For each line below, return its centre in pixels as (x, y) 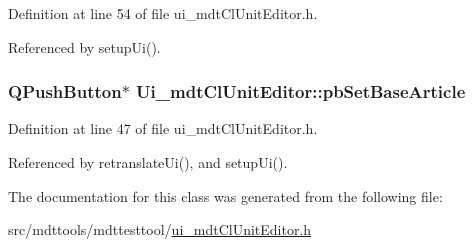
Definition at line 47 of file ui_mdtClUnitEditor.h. (163, 128)
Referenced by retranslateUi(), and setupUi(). (148, 162)
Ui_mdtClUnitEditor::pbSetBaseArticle (301, 91)
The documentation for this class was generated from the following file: (225, 195)
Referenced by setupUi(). (84, 46)
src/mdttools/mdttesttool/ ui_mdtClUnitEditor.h (160, 229)
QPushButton (65, 91)
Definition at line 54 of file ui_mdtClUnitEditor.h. (163, 13)
